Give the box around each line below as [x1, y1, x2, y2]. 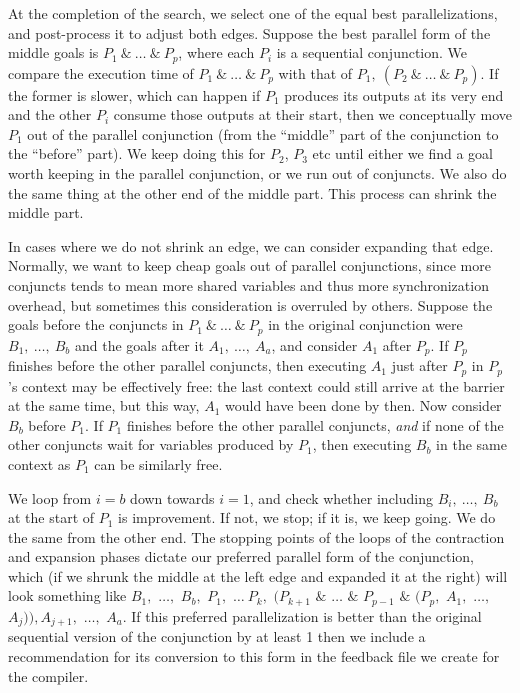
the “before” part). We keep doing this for [8, 143, 266, 164]
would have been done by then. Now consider [224, 395, 502, 416]
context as [8, 453, 71, 474]
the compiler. [8, 665, 89, 686]
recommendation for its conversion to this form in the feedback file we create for [8, 645, 500, 666]
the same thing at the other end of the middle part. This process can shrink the [8, 182, 497, 203]
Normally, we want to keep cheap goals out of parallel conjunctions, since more [8, 255, 491, 276]
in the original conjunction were [268, 314, 463, 335]
